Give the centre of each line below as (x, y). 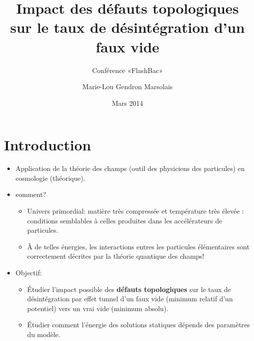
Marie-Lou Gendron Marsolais (127, 86)
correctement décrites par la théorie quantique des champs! (116, 256)
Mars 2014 (127, 103)
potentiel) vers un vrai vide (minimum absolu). (98, 308)
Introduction (48, 145)
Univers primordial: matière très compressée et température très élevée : (136, 211)
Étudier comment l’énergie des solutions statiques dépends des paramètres (139, 325)
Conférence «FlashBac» (127, 70)
